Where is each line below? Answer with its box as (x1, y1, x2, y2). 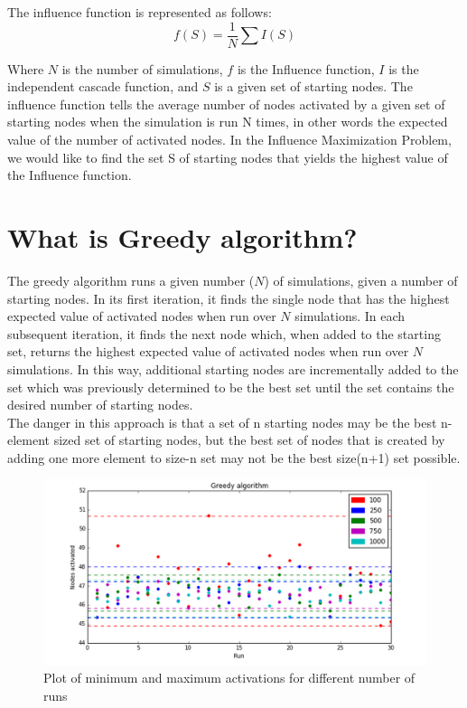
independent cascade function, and (7, 77, 199, 96)
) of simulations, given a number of (264, 270, 458, 289)
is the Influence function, (237, 59, 375, 78)
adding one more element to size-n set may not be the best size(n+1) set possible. (7, 448, 461, 467)
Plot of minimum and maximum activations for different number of (43, 668, 416, 687)
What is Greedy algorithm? (7, 219, 358, 255)
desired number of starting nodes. (7, 395, 193, 414)
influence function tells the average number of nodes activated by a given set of (7, 94, 445, 113)
